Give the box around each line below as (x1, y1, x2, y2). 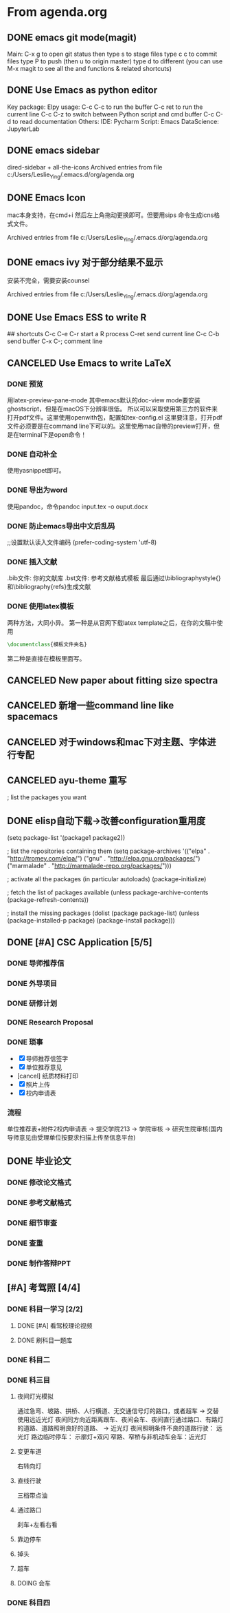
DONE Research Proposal (7, 1018, 93, 1027)
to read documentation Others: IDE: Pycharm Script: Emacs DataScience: (12, 117, 220, 125)
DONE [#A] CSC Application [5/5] (7, 936, 152, 948)
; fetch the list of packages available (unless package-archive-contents (7, 888, 209, 896)
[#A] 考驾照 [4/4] (7, 1282, 81, 1294)
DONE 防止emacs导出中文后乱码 (7, 521, 115, 531)
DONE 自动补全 (7, 449, 58, 459)
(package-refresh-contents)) (7, 896, 89, 904)
